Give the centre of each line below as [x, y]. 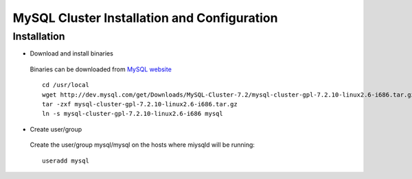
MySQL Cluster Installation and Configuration [145, 18]
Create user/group [56, 129]
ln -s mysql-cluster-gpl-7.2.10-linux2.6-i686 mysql [133, 114]
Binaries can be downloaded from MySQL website [101, 69]
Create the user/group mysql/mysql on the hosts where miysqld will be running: [142, 145]
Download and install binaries [71, 53]
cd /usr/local [66, 85]
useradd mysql [66, 160]
